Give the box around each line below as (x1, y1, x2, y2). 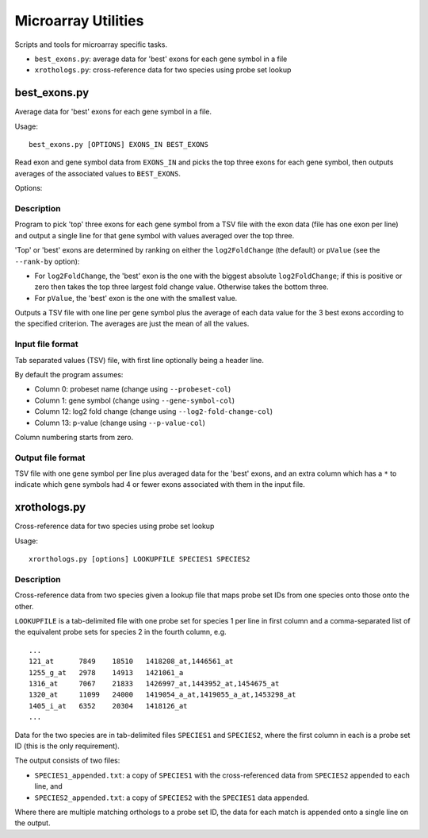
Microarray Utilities (14, 12, 144, 29)
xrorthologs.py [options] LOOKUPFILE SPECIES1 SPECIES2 (29, 554, 250, 564)
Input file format (14, 338, 78, 349)
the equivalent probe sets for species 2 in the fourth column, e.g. (14, 628, 227, 637)
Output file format (14, 452, 86, 463)
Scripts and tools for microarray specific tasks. (14, 40, 168, 49)
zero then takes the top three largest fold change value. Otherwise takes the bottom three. (34, 282, 329, 292)
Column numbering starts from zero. (14, 432, 134, 442)
